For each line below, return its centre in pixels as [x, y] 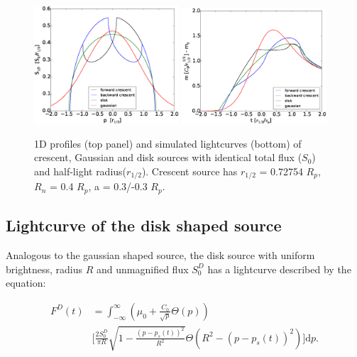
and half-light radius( [81, 171]
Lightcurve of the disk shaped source [144, 225]
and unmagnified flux [143, 269]
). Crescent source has [190, 171]
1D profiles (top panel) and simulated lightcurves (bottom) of [168, 143]
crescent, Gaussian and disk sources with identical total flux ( [168, 157]
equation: [26, 283]
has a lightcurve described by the [279, 269]
